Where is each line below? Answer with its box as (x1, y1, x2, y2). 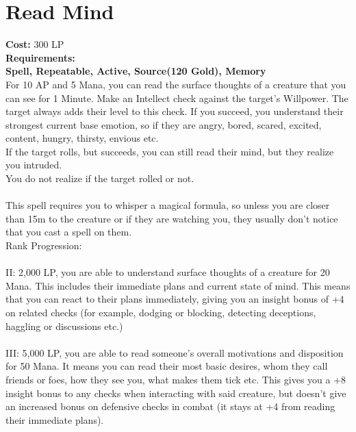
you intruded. (5, 157, 62, 172)
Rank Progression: (5, 238, 82, 253)
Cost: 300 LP (5, 37, 64, 51)
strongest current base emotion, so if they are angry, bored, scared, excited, (5, 117, 322, 131)
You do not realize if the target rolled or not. (5, 171, 194, 186)
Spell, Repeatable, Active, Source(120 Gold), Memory (5, 64, 266, 78)
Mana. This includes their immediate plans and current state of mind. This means (5, 278, 351, 292)
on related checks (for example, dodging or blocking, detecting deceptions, (5, 305, 316, 319)
